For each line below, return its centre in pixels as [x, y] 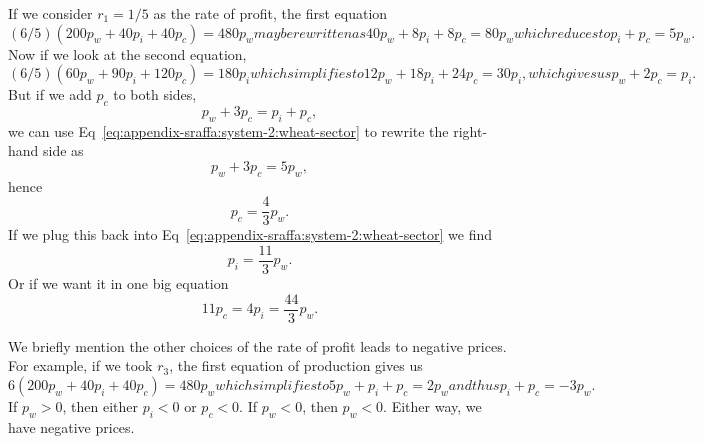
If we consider [50, 13]
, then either [100, 405]
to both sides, [155, 94]
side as [63, 150]
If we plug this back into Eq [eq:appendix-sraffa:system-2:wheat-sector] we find [250, 234]
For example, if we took [80, 365]
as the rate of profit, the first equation [270, 13]
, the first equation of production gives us [296, 365]
